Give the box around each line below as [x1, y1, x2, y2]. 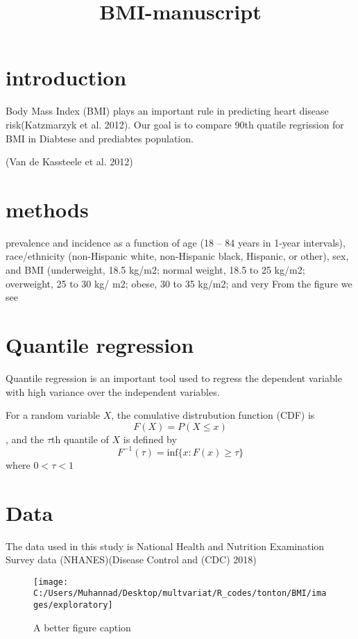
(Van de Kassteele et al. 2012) [6, 154, 133, 169]
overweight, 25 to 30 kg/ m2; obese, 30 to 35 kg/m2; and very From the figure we [6, 276, 352, 290]
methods [6, 194, 89, 223]
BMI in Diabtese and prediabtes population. [6, 131, 194, 145]
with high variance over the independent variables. [6, 384, 220, 399]
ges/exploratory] [33, 600, 113, 610]
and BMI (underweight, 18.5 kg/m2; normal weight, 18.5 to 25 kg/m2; [6, 263, 305, 276]
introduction [6, 63, 127, 92]
